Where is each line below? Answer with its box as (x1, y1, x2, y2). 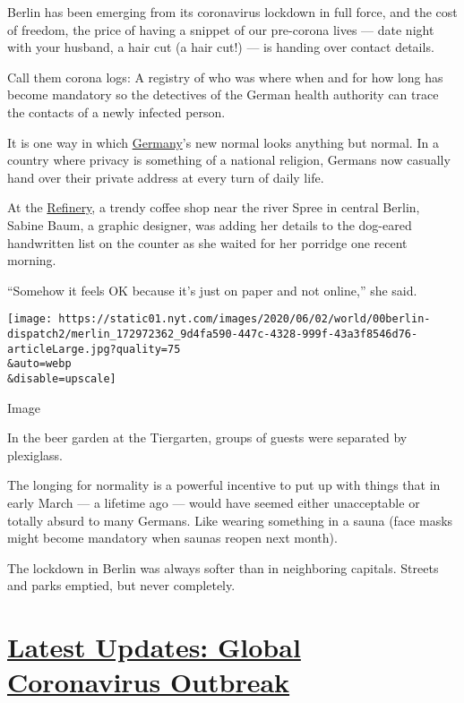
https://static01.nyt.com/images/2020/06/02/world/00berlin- (58, 313, 431, 326)
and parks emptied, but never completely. (7, 576, 236, 595)
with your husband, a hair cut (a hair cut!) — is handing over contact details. (7, 38, 434, 56)
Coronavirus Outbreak (7, 664, 290, 700)
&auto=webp (7, 357, 72, 371)
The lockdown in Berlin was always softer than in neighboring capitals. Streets (7, 558, 439, 577)
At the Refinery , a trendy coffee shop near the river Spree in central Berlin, (7, 198, 420, 217)
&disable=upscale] (7, 372, 116, 385)
